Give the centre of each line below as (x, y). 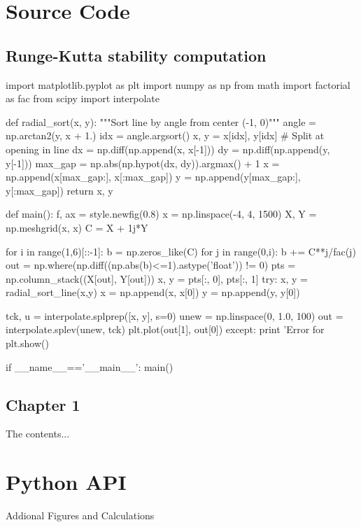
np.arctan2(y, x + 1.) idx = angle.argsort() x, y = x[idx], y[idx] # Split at (165, 135)
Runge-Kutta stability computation (136, 55)
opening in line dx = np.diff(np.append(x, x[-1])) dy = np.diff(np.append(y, (168, 149)
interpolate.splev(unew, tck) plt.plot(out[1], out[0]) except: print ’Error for (165, 329)
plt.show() (27, 343)
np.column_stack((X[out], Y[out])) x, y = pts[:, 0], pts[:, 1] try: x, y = (157, 278)
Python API (66, 482)
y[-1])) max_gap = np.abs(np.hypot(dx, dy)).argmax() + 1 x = (143, 163)
